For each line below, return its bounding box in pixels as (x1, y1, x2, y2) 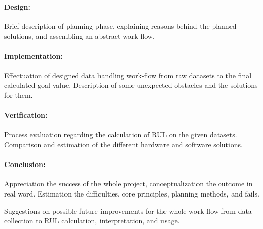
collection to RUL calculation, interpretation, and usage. (4, 215, 180, 226)
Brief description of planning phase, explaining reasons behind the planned (4, 20, 237, 31)
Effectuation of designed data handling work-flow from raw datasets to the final (4, 70, 252, 80)
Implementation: (4, 50, 63, 61)
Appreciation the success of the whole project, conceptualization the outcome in (4, 178, 253, 189)
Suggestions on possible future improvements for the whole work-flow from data (4, 205, 252, 216)
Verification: (4, 110, 48, 120)
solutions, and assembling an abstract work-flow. (4, 30, 155, 41)
